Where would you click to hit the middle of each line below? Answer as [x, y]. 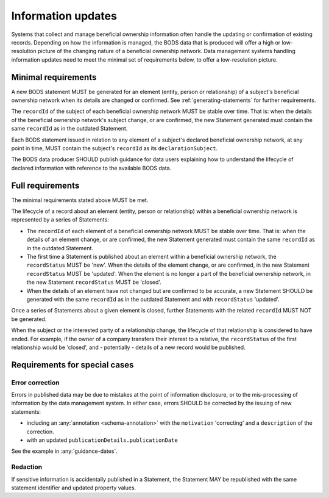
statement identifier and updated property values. [74, 488]
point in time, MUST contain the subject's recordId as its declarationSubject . [115, 148]
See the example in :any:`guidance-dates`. [65, 451]
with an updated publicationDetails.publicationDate [102, 440]
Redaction [27, 467]
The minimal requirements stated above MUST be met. [80, 200]
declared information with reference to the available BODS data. [91, 168]
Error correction [36, 383]
